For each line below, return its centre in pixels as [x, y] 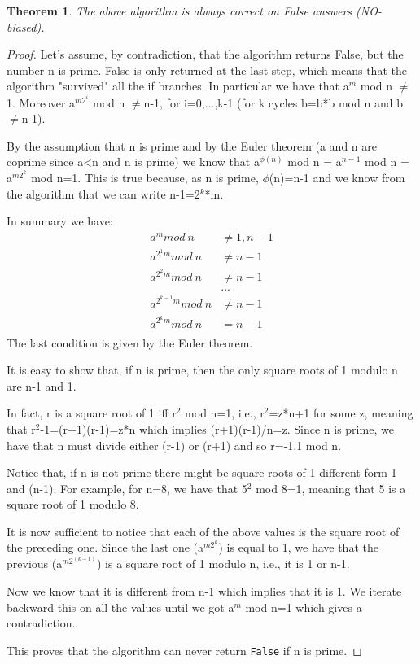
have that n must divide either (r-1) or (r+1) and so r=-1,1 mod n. [174, 445]
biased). [26, 26]
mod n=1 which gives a [304, 607]
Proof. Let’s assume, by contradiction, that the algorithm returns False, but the [205, 54]
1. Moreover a [41, 102]
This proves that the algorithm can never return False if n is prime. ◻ [184, 650]
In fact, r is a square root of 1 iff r [92, 413]
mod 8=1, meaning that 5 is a [331, 488]
